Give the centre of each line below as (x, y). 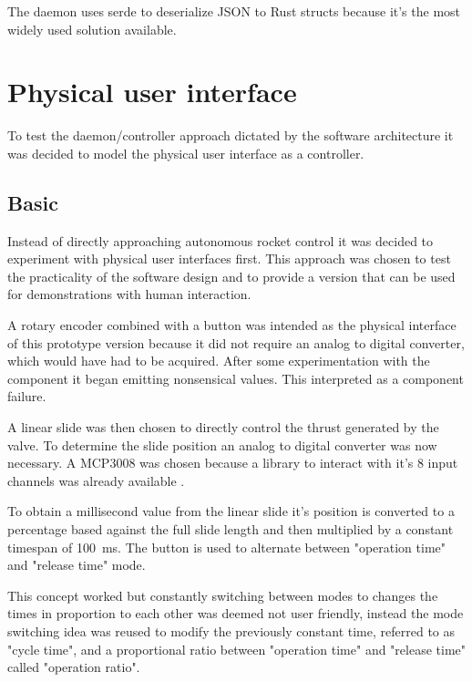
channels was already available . (96, 480)
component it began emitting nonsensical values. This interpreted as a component (236, 378)
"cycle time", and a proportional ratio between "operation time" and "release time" (237, 649)
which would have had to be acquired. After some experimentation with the (219, 361)
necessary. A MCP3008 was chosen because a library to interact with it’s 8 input (233, 463)
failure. (27, 396)
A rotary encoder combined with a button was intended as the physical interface (232, 325)
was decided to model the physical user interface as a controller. (186, 153)
